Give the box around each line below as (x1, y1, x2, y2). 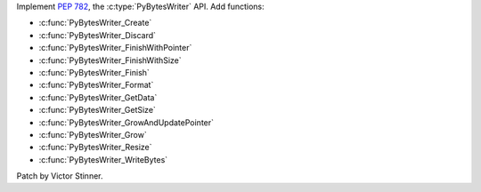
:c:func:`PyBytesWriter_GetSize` (38, 105, 156, 116)
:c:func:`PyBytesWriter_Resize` (38, 142, 152, 153)
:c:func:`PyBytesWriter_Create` (38, 18, 152, 28)
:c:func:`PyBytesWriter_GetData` (38, 92, 158, 102)
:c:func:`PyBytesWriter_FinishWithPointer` (38, 43, 192, 53)
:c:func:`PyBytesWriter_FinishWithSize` (38, 54, 182, 66)
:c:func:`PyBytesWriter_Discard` (38, 29, 156, 40)
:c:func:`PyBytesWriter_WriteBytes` (38, 154, 168, 164)
